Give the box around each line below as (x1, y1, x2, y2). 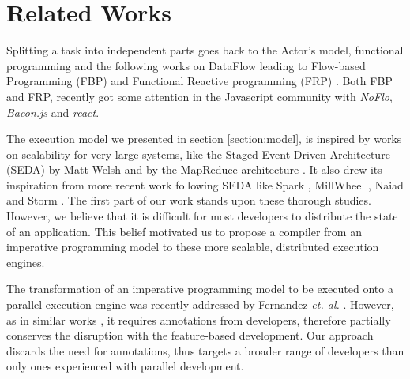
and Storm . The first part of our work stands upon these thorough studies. (6, 192, 371, 208)
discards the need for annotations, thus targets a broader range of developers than (6, 342, 404, 358)
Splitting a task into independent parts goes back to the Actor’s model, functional (6, 42, 404, 58)
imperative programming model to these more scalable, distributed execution (6, 238, 379, 255)
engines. (6, 253, 45, 270)
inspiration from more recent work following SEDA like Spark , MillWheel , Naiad (6, 176, 404, 193)
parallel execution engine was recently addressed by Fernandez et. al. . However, (6, 296, 394, 313)
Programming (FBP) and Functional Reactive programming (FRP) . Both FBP (6, 73, 393, 89)
